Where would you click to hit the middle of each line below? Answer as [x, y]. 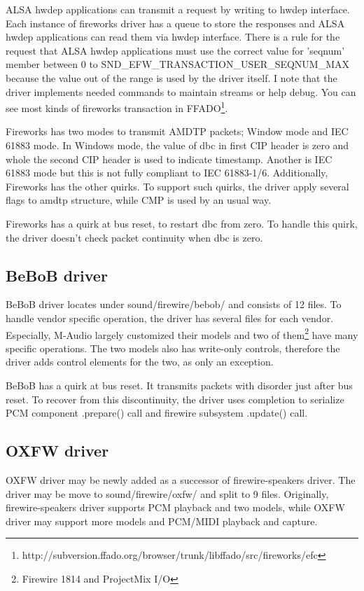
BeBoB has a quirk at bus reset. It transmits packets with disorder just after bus [179, 385]
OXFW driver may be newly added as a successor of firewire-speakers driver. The [181, 479]
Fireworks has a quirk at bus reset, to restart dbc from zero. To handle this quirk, [182, 223]
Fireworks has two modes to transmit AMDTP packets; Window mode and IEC [177, 131]
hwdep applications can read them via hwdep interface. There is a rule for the [173, 37]
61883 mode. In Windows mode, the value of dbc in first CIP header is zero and [177, 145]
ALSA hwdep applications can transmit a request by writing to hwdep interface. [178, 9]
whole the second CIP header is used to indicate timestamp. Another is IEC [169, 159]
